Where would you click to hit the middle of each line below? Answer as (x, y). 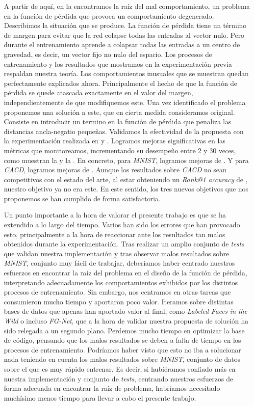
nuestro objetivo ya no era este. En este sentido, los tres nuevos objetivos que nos (126, 189)
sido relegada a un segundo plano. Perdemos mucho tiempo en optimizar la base (124, 330)
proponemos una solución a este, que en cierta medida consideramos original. (120, 112)
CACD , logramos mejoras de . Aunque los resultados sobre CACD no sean (115, 170)
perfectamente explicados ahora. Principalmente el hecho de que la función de (121, 83)
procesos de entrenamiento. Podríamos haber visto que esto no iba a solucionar (123, 349)
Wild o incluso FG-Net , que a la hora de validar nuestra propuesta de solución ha (126, 321)
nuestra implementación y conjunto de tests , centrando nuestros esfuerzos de (119, 378)
